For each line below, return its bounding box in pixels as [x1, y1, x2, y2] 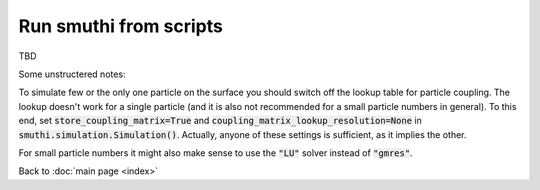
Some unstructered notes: [18, 68, 126, 80]
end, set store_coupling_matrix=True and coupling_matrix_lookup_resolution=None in [18, 115, 422, 127]
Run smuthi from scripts [18, 15, 224, 37]
